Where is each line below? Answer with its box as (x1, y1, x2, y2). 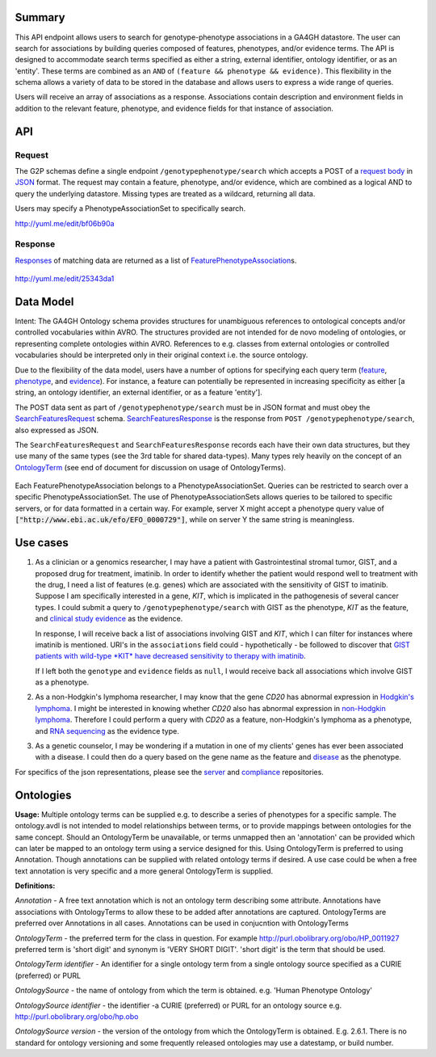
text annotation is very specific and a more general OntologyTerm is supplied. (15, 865, 274, 876)
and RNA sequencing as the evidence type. (35, 726, 179, 735)
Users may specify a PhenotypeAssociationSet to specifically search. (15, 204, 246, 213)
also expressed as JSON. (15, 425, 99, 435)
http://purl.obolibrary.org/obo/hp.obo (15, 1011, 139, 1021)
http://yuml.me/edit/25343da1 (15, 274, 115, 284)
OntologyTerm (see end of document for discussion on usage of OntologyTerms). (15, 462, 287, 472)
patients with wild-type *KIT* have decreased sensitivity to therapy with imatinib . (35, 651, 306, 661)
